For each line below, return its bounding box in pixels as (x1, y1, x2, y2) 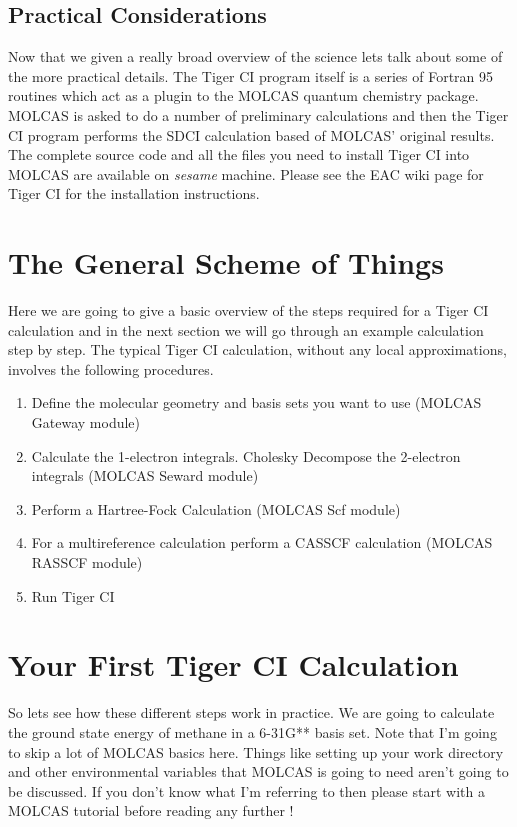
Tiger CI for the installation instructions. (8, 183, 260, 204)
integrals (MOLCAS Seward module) (31, 465, 259, 486)
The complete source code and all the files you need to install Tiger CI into (8, 144, 470, 165)
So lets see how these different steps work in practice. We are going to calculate (8, 702, 495, 723)
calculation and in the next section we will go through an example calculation (8, 319, 484, 340)
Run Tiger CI (31, 585, 115, 606)
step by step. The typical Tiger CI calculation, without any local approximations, (8, 339, 507, 360)
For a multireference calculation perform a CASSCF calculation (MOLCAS (31, 532, 493, 553)
